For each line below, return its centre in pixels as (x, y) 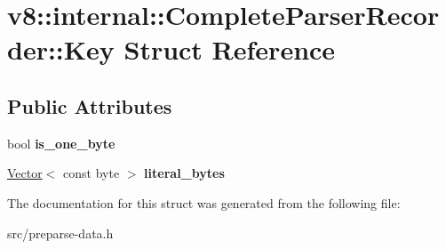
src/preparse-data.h (60, 233)
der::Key (61, 49)
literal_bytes (184, 173)
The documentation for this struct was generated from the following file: (204, 202)
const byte (92, 173)
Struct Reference (230, 49)
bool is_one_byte (61, 143)
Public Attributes (90, 105)
